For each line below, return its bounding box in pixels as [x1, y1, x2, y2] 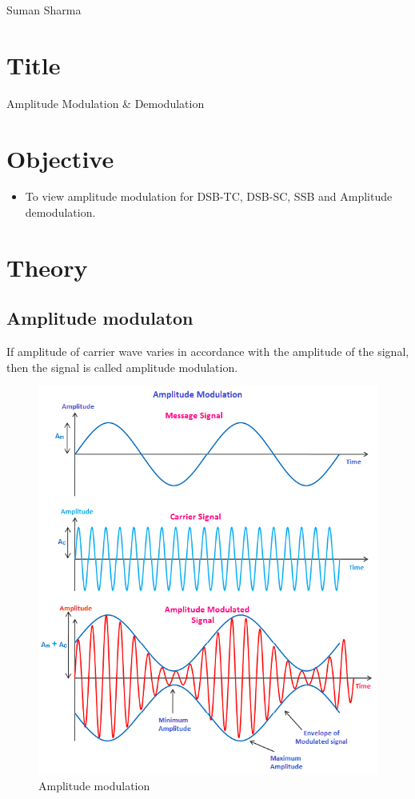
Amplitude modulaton [6, 306, 194, 330]
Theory [6, 250, 88, 283]
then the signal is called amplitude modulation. [6, 358, 238, 375]
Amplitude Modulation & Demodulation [6, 94, 205, 111]
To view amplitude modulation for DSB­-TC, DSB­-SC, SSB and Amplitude [25, 188, 393, 205]
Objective [6, 142, 114, 174]
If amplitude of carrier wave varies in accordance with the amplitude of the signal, [6, 343, 409, 360]
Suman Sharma [6, 2, 82, 18]
